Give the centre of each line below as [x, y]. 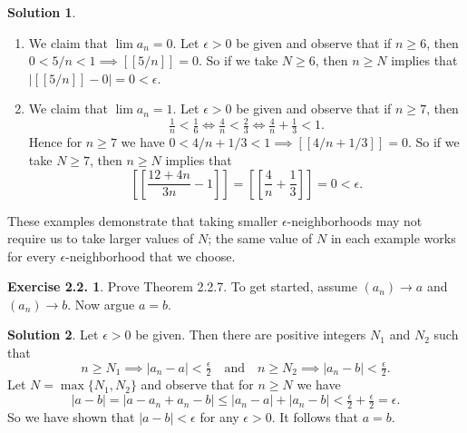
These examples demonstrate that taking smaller [143, 220]
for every [32, 256]
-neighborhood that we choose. [151, 256]
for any [219, 416]
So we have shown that [71, 416]
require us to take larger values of [101, 238]
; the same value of [260, 238]
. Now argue [101, 304]
